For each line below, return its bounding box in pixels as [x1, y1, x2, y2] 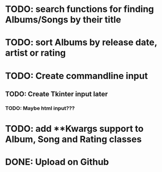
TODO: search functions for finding [5, 3, 155, 15]
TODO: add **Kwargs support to [5, 123, 144, 135]
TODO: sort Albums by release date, [5, 37, 158, 48]
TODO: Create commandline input [5, 70, 148, 82]
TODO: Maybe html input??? [5, 104, 75, 111]
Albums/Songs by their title [5, 14, 121, 25]
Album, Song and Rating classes [5, 134, 142, 145]
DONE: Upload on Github [5, 157, 109, 168]
